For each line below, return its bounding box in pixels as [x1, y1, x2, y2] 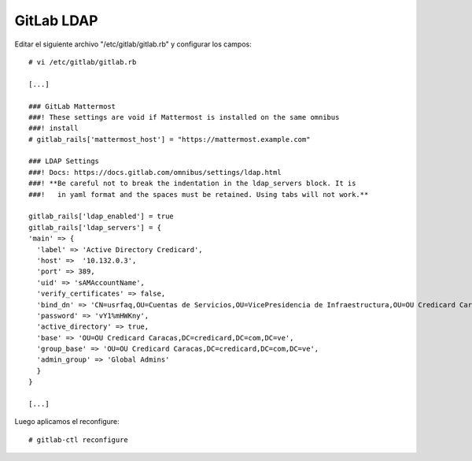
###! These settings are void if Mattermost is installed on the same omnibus [28, 113, 340, 121]
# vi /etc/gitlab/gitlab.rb [28, 58, 137, 66]
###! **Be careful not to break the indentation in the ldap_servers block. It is [28, 179, 356, 188]
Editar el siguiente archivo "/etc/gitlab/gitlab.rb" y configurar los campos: [14, 39, 252, 49]
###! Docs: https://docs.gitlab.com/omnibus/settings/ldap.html [28, 168, 282, 177]
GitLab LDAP [14, 12, 98, 29]
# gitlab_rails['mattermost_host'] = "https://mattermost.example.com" [28, 135, 311, 143]
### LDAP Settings [28, 157, 100, 165]
